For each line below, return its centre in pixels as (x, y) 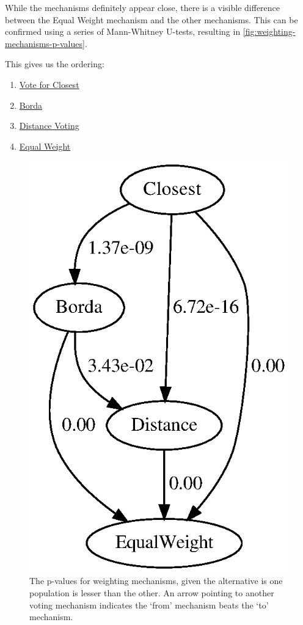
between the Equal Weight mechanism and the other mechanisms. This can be (151, 19)
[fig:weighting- (269, 31)
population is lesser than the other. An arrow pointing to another (152, 592)
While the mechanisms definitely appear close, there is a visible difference (143, 7)
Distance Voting (49, 126)
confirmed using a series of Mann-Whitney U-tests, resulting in (123, 31)
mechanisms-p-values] (45, 43)
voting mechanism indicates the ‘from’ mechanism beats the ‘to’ (149, 605)
